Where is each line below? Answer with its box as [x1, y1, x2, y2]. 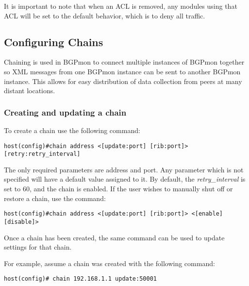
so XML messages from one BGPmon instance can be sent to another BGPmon [4, 66, 241, 76]
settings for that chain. [4, 242, 72, 252]
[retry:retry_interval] [4, 151, 81, 158]
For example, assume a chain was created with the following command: [4, 258, 215, 268]
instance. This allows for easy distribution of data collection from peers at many [4, 76, 242, 86]
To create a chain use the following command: [4, 125, 140, 135]
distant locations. [4, 85, 55, 96]
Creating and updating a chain [4, 106, 127, 118]
